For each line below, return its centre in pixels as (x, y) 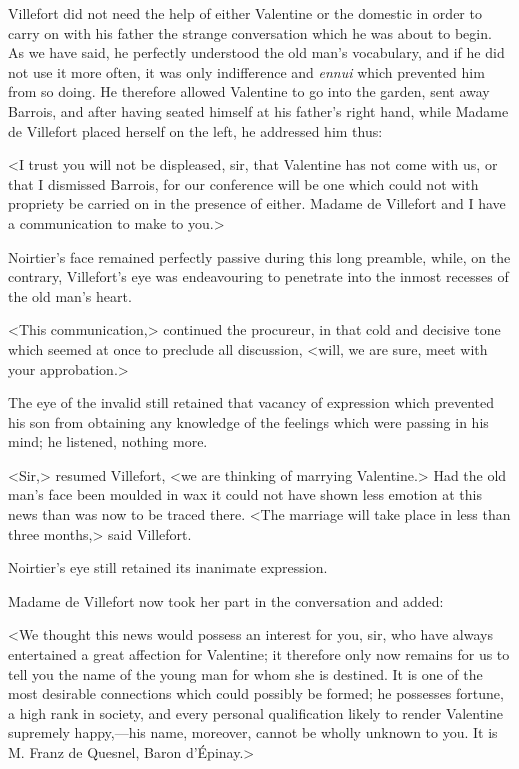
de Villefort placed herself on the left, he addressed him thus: (195, 130)
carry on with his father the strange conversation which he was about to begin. (250, 32)
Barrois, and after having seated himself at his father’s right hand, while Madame (258, 110)
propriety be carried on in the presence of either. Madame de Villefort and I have (257, 203)
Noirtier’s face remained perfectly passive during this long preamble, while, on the (259, 256)
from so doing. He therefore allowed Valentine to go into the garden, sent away (249, 91)
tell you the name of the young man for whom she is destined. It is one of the (245, 673)
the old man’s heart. (70, 295)
